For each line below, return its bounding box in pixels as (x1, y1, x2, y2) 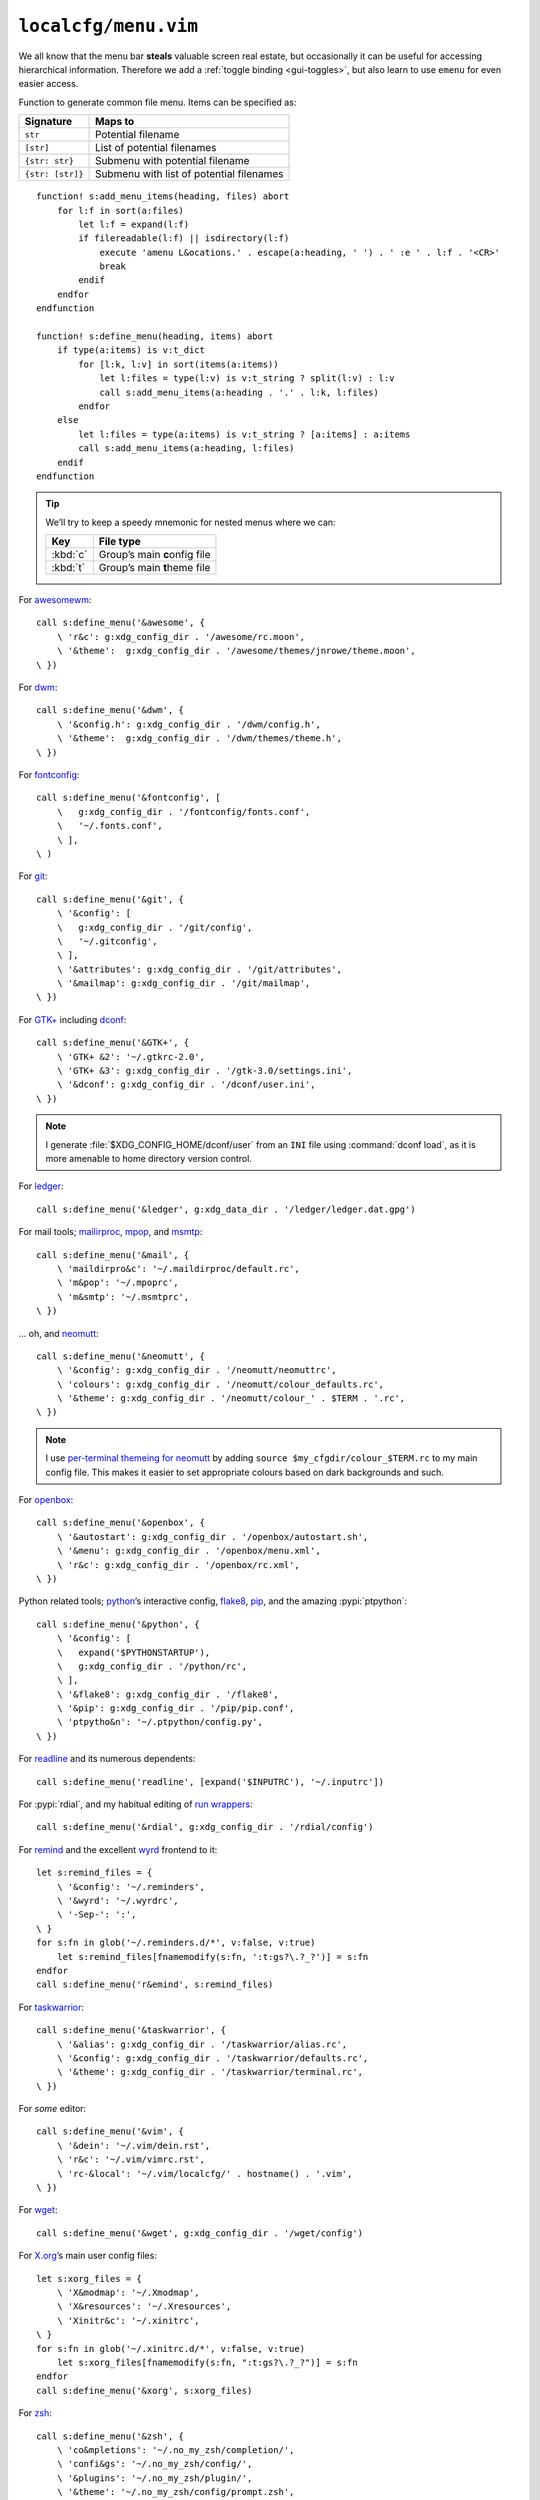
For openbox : (18, 1494, 74, 1506)
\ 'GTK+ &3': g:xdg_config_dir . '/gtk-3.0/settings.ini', (56, 1065, 353, 1077)
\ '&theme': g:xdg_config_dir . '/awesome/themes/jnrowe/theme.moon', (56, 645, 416, 657)
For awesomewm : (18, 594, 92, 606)
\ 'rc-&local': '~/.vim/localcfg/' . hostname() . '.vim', (56, 2168, 353, 2179)
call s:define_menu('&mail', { (36, 1249, 190, 1260)
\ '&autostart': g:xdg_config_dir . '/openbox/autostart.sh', (56, 1531, 369, 1542)
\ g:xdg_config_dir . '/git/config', (56, 921, 253, 933)
